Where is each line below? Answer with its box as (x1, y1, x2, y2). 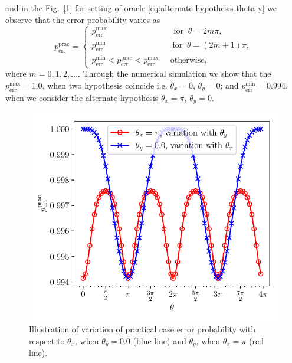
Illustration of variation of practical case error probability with (29, 323, 255, 335)
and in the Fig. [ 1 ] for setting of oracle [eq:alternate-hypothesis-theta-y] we (5, 2, 277, 14)
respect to (29, 334, 65, 346)
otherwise (170, 56, 205, 65)
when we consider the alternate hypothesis (5, 91, 159, 103)
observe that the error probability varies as (5, 13, 160, 25)
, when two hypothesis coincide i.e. (42, 79, 168, 91)
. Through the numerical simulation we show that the (77, 67, 271, 80)
